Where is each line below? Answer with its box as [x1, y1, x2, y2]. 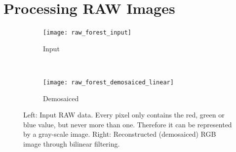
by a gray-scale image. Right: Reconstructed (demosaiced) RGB [23, 129, 216, 139]
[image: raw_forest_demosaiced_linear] [43, 78, 174, 86]
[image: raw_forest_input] [43, 29, 131, 37]
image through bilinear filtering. [23, 139, 120, 149]
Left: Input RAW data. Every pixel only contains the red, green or [23, 110, 225, 120]
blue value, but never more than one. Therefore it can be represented [23, 119, 232, 129]
